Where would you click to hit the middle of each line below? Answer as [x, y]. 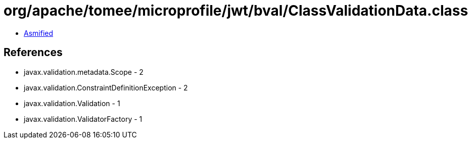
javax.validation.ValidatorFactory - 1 [83, 119]
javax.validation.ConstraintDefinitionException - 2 [106, 87]
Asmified [39, 33]
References [33, 53]
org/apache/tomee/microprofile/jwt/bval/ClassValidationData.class [236, 11]
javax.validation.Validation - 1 [72, 103]
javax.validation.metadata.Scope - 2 [84, 72]
